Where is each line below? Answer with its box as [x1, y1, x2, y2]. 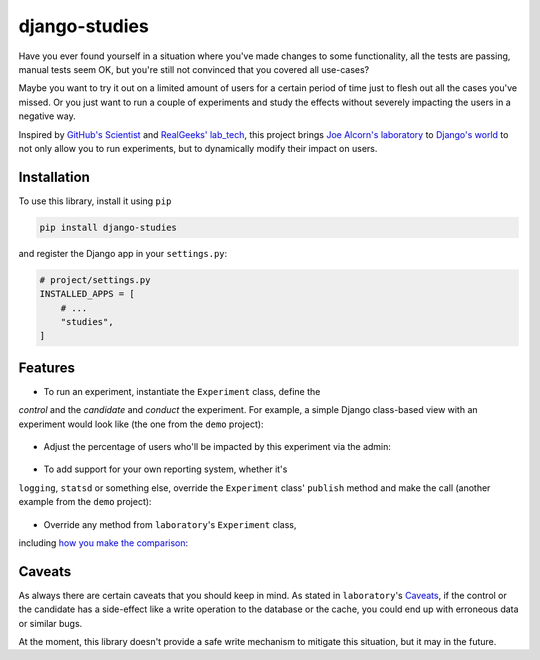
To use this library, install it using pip [18, 195, 172, 207]
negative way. [18, 110, 76, 122]
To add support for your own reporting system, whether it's [43, 463, 288, 475]
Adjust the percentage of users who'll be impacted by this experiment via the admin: [43, 440, 392, 452]
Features [18, 359, 75, 376]
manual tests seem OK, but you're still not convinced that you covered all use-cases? [18, 63, 370, 75]
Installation [18, 168, 90, 185]
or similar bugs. [18, 617, 83, 629]
